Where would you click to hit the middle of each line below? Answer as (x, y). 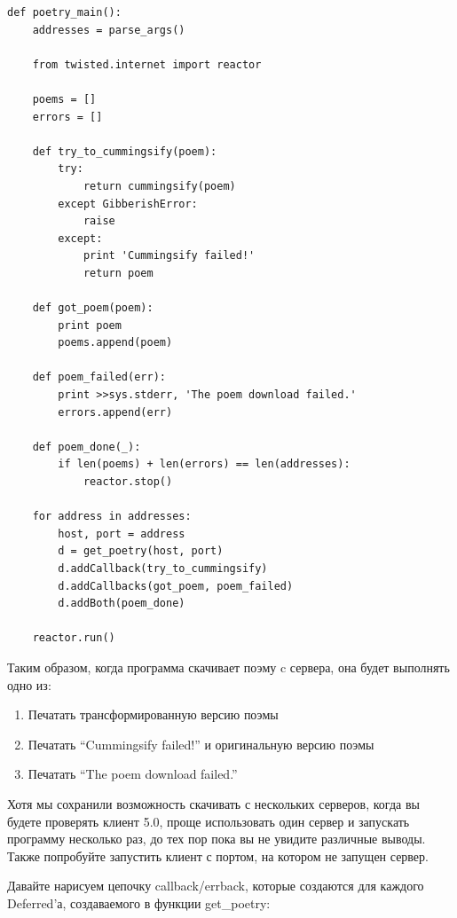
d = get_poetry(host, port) (141, 551)
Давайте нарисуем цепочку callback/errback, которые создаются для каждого (216, 886)
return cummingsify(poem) (159, 186)
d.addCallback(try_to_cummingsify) (163, 569)
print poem (90, 325)
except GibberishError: (128, 204)
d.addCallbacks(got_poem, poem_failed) (176, 586)
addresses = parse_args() (109, 30)
